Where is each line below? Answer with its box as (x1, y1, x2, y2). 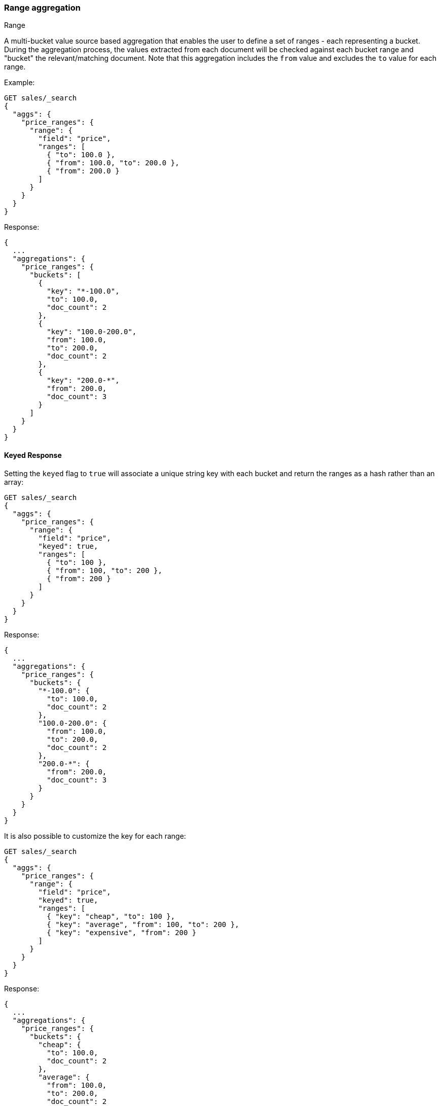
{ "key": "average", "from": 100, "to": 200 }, (47, 920, 239, 929)
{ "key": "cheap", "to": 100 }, (47, 912, 175, 920)
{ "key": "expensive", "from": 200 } (47, 928, 197, 937)
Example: (4, 78, 35, 87)
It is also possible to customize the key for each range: (4, 831, 186, 840)
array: (4, 477, 24, 486)
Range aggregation (4, 3, 81, 13)
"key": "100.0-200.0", (47, 328, 137, 336)
